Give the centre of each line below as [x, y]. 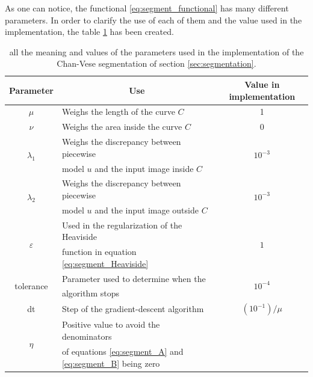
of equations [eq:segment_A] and [122, 351]
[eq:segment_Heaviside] [105, 263]
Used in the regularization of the [122, 225]
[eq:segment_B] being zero [111, 363]
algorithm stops [90, 293]
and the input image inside [144, 168]
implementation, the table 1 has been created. [89, 32]
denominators [87, 336]
